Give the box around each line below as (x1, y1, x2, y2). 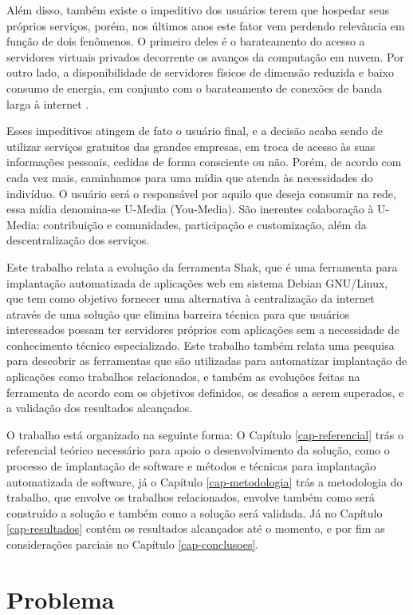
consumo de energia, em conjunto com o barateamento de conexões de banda (6, 79, 383, 96)
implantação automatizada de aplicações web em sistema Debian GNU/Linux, (6, 274, 388, 291)
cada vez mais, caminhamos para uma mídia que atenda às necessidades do (6, 169, 373, 185)
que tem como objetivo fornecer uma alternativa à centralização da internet (6, 290, 375, 307)
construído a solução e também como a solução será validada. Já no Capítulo (6, 504, 383, 521)
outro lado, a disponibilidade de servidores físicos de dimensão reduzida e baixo (6, 64, 394, 81)
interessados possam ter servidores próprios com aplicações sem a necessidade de (6, 321, 399, 338)
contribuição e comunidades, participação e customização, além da (43, 216, 367, 232)
